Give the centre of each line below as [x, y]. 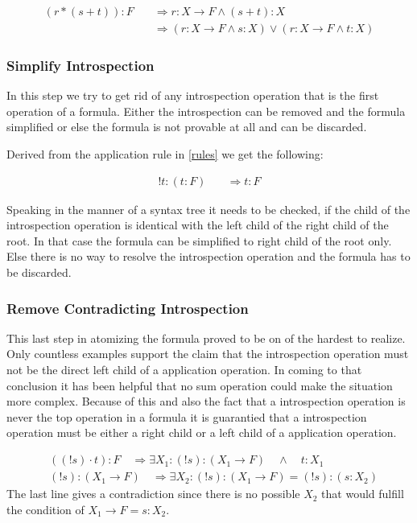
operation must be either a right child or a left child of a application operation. [202, 432]
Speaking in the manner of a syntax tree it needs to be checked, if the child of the [208, 209]
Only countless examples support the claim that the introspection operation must [208, 354]
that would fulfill [363, 494]
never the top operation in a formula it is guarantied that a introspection [187, 416]
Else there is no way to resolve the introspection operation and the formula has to [208, 256]
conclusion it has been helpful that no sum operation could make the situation [200, 385]
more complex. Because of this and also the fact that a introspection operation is [206, 401]
